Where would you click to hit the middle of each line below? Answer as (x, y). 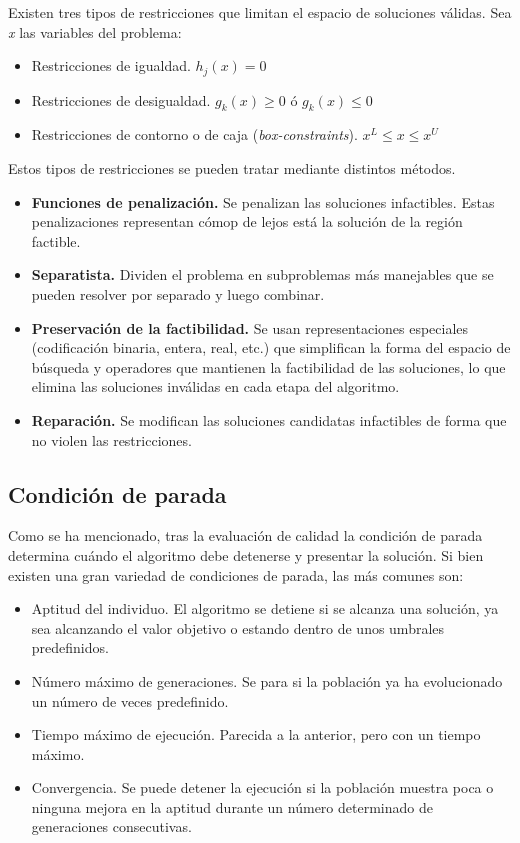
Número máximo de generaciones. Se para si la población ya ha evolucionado (267, 680)
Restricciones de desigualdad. (121, 99)
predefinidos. (70, 647)
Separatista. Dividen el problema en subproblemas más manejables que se (262, 274)
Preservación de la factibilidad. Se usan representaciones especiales (250, 327)
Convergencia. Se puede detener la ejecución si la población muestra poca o (262, 787)
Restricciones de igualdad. (111, 65)
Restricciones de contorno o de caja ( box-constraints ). (194, 134)
